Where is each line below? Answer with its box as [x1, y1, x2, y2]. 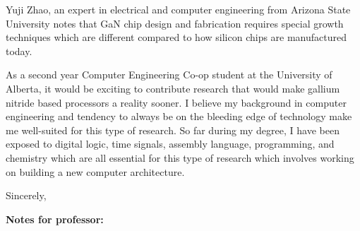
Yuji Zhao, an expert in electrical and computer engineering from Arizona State [6, 2, 351, 16]
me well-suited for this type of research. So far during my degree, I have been [6, 122, 340, 137]
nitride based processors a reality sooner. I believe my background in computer [6, 95, 347, 109]
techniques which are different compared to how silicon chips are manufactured [6, 30, 347, 45]
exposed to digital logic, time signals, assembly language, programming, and [6, 136, 335, 151]
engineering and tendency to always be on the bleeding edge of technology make [6, 109, 352, 124]
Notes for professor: [6, 211, 104, 226]
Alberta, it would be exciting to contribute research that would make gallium [6, 81, 340, 95]
